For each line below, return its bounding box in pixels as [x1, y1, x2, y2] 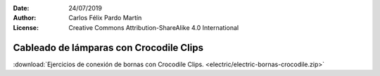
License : [13, 23, 39, 31]
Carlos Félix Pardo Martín [68, 14, 142, 22]
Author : [13, 14, 37, 22]
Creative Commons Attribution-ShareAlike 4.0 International [68, 23, 239, 31]
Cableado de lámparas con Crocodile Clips [13, 42, 204, 54]
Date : [13, 4, 30, 12]
